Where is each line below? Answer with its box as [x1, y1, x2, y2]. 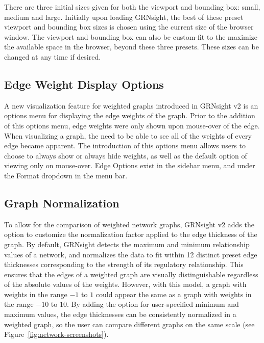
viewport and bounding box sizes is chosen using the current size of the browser [4, 21, 254, 32]
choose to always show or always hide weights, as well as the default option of [4, 150, 247, 161]
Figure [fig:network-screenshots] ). [4, 329, 109, 339]
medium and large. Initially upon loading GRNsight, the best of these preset [4, 11, 244, 22]
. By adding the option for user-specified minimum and [66, 299, 239, 309]
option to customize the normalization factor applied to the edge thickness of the [4, 229, 257, 240]
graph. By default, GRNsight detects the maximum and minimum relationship [4, 239, 250, 249]
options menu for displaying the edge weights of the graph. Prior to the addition [4, 110, 255, 121]
